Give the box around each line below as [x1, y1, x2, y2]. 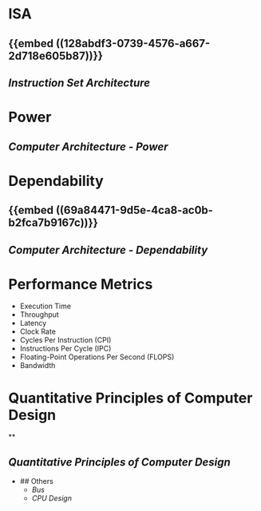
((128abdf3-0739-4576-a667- [55, 37, 211, 50]
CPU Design [31, 493, 72, 503]
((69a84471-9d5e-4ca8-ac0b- [55, 204, 214, 217]
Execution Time [19, 301, 72, 311]
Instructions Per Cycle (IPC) [19, 344, 112, 354]
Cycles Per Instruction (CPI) [19, 335, 112, 345]
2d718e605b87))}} [8, 49, 104, 62]
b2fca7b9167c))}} [8, 216, 98, 230]
